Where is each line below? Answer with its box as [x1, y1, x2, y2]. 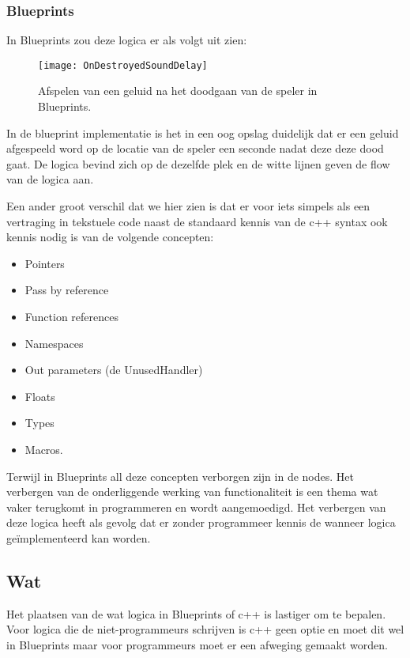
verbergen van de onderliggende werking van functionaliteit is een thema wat [6, 483, 378, 500]
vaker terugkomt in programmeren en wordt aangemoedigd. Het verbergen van [6, 498, 386, 515]
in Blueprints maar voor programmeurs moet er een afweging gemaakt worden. [6, 636, 388, 652]
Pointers [24, 255, 65, 271]
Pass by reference [24, 282, 109, 298]
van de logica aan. [6, 171, 94, 187]
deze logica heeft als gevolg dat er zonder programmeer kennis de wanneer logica [6, 514, 396, 531]
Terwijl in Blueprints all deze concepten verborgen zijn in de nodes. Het [6, 467, 354, 484]
